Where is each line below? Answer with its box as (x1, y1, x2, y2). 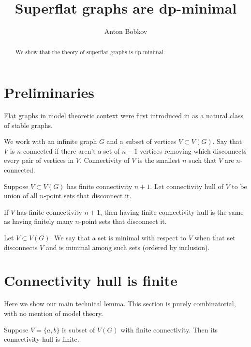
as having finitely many (4, 216, 73, 226)
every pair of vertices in (4, 155, 74, 165)
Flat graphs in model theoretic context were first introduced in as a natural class (4, 110, 244, 121)
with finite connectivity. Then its (120, 324, 218, 334)
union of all (4, 190, 38, 201)
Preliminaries (4, 82, 94, 102)
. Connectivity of (79, 155, 130, 165)
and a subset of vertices (106, 136, 177, 146)
